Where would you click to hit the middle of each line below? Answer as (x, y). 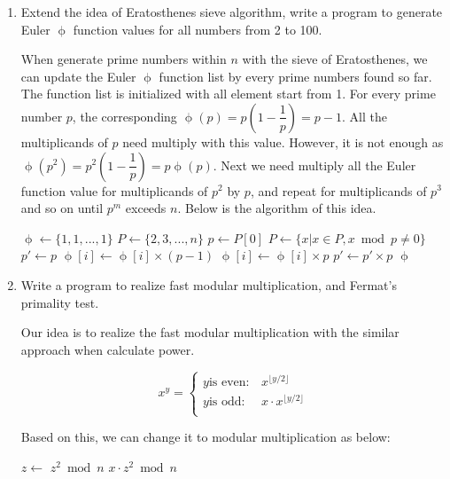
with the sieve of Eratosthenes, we (335, 59)
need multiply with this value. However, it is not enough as (283, 141)
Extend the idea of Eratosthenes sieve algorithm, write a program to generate (232, 12)
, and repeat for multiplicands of (338, 190)
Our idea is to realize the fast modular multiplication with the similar (210, 332)
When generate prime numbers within (124, 59)
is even (227, 382)
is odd (225, 401)
